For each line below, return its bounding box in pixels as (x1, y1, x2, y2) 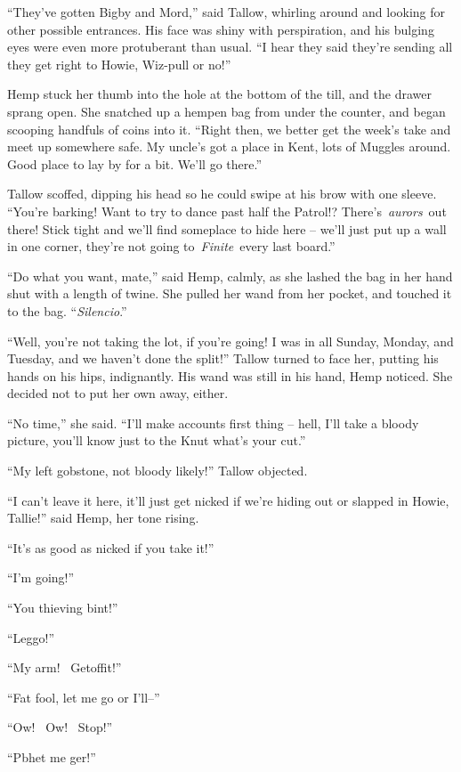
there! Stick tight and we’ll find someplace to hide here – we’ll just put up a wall (7, 219, 447, 238)
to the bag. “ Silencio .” (7, 301, 127, 320)
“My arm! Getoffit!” (7, 658, 122, 677)
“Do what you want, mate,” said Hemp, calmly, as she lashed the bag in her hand (7, 266, 453, 285)
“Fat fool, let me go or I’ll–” (7, 687, 160, 706)
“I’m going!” (7, 568, 75, 587)
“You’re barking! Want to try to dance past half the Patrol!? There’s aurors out (7, 201, 447, 220)
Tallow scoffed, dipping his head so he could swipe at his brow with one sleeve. (7, 184, 437, 203)
